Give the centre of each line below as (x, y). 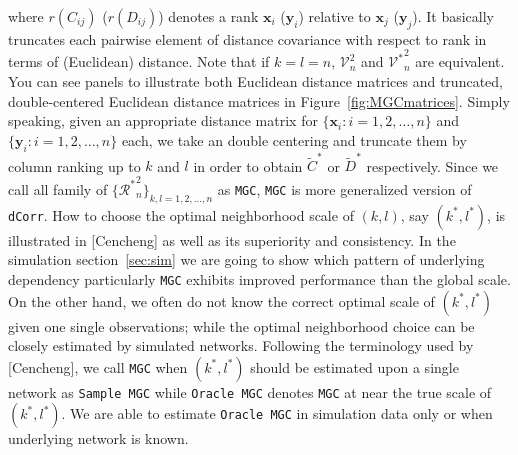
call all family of (58, 188)
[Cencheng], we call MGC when (98, 366)
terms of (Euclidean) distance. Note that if (139, 61)
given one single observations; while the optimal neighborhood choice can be (241, 325)
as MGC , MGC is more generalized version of (344, 188)
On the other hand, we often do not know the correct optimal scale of (221, 300)
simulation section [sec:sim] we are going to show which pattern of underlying (246, 259)
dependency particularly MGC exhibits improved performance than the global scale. (259, 278)
